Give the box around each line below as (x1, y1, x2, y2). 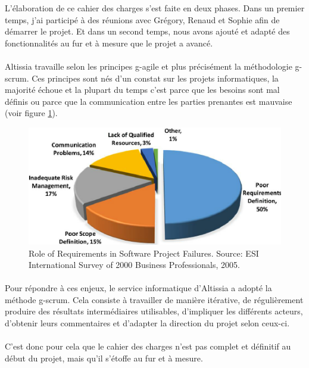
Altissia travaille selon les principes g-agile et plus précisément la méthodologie (5, 60, 292, 72)
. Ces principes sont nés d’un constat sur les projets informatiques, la (26, 71, 279, 84)
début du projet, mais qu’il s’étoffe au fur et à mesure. (5, 351, 203, 364)
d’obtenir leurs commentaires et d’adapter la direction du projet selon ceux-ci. (5, 317, 290, 329)
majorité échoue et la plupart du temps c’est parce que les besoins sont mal (5, 83, 280, 96)
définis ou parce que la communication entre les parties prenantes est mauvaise (5, 95, 292, 107)
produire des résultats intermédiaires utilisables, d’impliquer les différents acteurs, (5, 305, 303, 317)
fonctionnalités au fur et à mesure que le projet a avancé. (5, 36, 213, 49)
